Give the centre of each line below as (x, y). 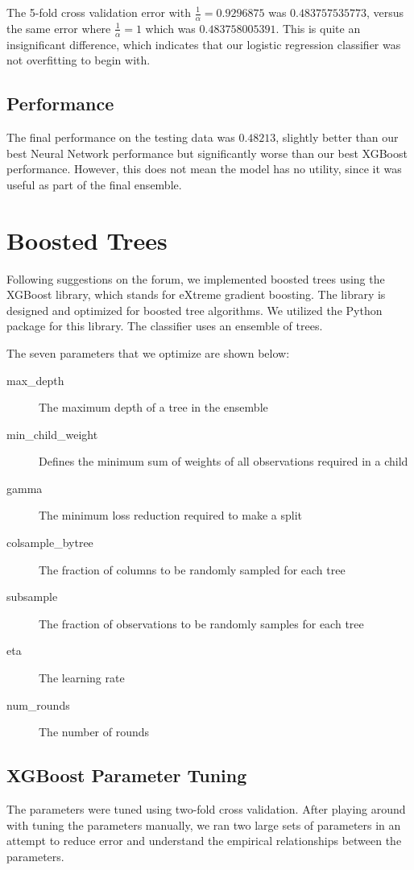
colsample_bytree (50, 543)
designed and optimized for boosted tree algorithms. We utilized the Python (195, 310)
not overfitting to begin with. (79, 60)
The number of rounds (94, 732)
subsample (32, 597)
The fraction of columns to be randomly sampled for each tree (192, 569)
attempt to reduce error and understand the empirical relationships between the (204, 841)
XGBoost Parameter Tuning (127, 775)
